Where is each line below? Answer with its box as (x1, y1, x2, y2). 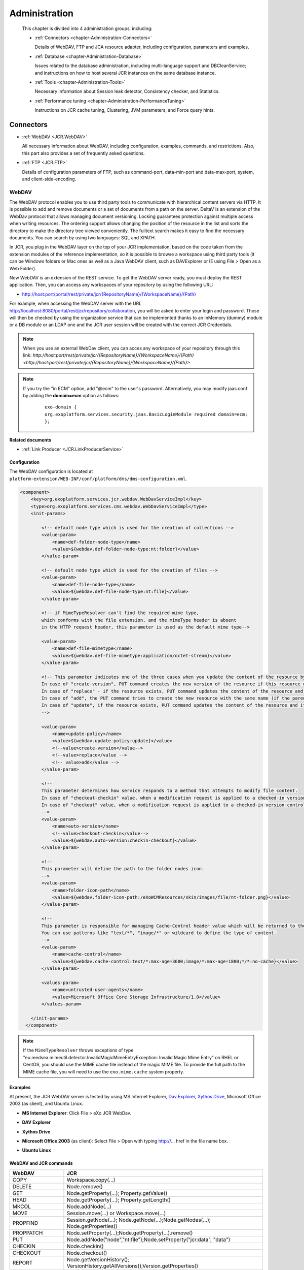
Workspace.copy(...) (66, 1176, 116, 1183)
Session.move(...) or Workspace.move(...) (66, 1210, 166, 1217)
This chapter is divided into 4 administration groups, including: (22, 25, 153, 31)
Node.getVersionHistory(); (66, 1256, 130, 1263)
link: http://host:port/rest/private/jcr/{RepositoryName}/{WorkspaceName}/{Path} (23, 352, 195, 358)
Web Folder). (9, 265, 36, 271)
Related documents (9, 437, 52, 443)
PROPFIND (12, 1219, 39, 1226)
